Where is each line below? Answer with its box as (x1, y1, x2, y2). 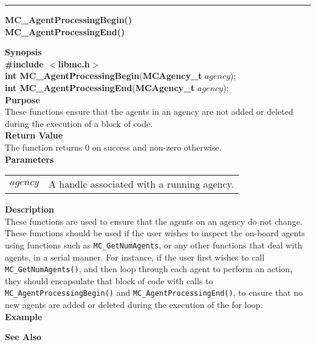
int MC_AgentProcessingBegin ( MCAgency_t (5, 69, 202, 82)
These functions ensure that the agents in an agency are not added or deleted (5, 105, 294, 118)
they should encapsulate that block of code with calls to (5, 274, 213, 287)
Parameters (5, 152, 54, 165)
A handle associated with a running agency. (48, 177, 235, 191)
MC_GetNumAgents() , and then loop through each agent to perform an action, (5, 262, 293, 275)
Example (5, 310, 43, 323)
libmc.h (58, 57, 90, 70)
